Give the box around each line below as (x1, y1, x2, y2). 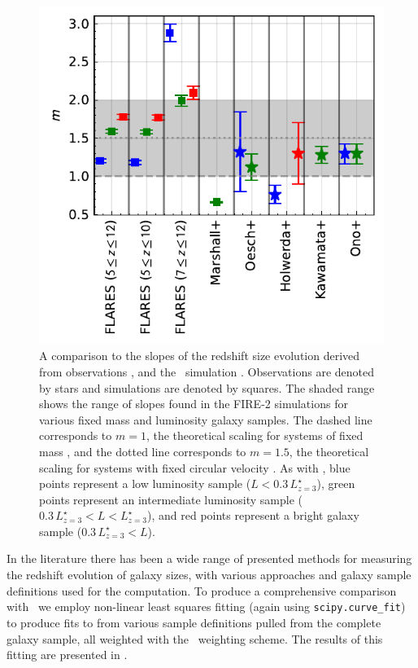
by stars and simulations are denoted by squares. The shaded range (39, 379, 375, 396)
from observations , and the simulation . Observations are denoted (39, 363, 375, 380)
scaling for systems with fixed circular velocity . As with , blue (39, 459, 351, 476)
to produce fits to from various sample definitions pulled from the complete (7, 613, 381, 631)
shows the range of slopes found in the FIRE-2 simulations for (39, 395, 348, 412)
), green (316, 475, 355, 492)
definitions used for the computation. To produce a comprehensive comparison (7, 582, 397, 599)
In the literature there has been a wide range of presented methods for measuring (7, 550, 412, 567)
